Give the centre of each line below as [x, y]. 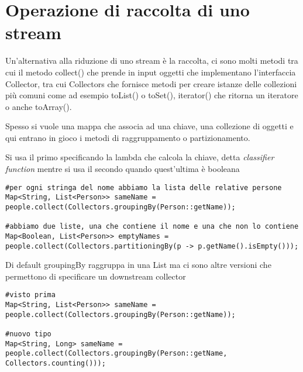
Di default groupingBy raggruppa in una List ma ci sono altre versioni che [138, 265]
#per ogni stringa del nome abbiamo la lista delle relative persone [144, 187]
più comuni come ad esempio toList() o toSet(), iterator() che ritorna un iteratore [152, 95]
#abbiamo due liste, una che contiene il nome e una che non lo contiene [152, 227]
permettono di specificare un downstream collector [96, 276]
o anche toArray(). [39, 106]
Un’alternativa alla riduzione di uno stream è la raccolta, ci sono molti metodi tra [152, 61]
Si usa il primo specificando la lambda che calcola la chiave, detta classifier [140, 157]
